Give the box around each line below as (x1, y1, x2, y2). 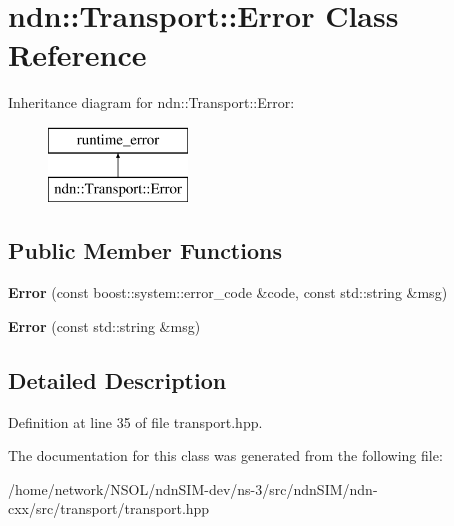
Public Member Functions (8, 235, 282, 266)
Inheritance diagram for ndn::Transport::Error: (8, 92, 295, 113)
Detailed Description (8, 364, 227, 395)
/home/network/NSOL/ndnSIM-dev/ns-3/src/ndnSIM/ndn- (8, 478, 378, 499)
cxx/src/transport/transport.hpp (8, 498, 210, 519)
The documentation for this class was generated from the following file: (8, 445, 443, 466)
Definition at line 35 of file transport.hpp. (8, 411, 263, 432)
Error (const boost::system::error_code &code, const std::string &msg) (8, 282, 448, 303)
